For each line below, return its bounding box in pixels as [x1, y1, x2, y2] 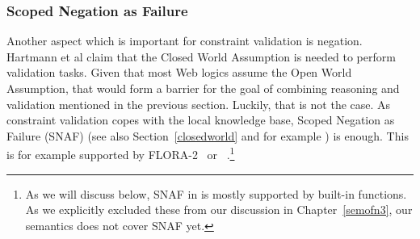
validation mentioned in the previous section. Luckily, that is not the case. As [6, 95, 391, 112]
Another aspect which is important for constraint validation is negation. [6, 32, 363, 49]
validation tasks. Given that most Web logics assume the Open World [6, 64, 352, 81]
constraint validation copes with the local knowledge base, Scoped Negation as [6, 111, 395, 128]
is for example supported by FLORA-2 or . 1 [6, 144, 235, 163]
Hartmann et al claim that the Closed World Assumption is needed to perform [6, 48, 396, 65]
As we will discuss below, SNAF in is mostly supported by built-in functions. [25, 185, 407, 202]
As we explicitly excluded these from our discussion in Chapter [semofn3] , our [25, 201, 413, 218]
